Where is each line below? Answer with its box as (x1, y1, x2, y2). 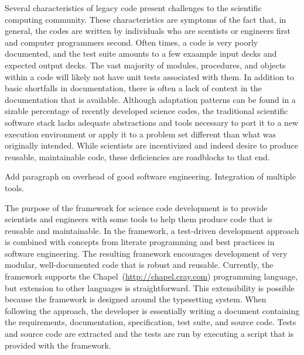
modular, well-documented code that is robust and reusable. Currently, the (5, 259, 274, 271)
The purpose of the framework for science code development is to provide (5, 201, 268, 213)
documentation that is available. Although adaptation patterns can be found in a (5, 93, 296, 105)
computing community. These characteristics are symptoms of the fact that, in (5, 13, 286, 25)
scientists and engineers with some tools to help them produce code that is (5, 213, 273, 225)
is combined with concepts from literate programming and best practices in (5, 236, 275, 248)
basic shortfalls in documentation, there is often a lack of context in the (5, 82, 262, 94)
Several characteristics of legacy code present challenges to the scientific (5, 2, 262, 13)
